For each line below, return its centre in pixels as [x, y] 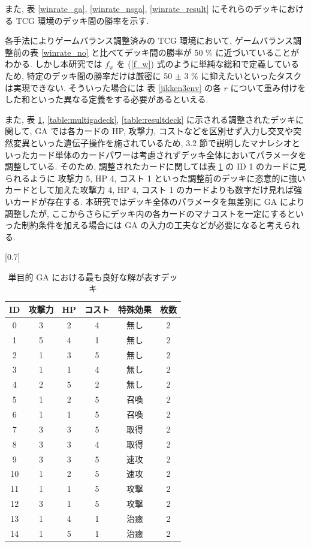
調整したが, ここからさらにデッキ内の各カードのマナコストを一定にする [146, 213]
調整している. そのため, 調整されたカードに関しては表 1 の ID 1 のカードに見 [156, 166]
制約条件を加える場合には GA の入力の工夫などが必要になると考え [152, 225]
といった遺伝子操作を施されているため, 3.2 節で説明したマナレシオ [161, 142]
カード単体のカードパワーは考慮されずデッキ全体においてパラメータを [168, 154]
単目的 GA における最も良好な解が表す [84, 276]
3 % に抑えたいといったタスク [243, 75]
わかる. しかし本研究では [54, 64]
